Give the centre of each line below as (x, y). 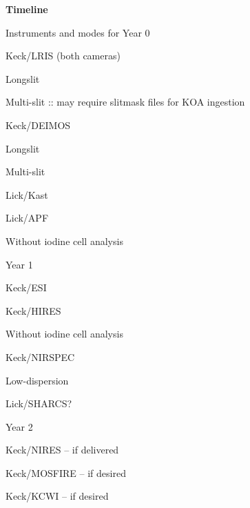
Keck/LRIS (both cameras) (63, 56)
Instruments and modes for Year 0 (78, 32)
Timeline (27, 9)
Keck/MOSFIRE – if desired (66, 472)
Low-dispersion (37, 380)
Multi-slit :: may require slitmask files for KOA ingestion (125, 102)
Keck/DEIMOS (38, 125)
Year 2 (19, 426)
